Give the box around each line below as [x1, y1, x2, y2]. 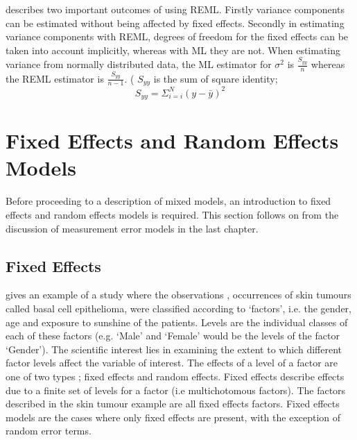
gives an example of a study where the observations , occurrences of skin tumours [6, 287, 351, 302]
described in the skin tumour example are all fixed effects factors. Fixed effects [6, 396, 340, 411]
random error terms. [6, 423, 92, 438]
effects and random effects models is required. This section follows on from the [6, 207, 339, 221]
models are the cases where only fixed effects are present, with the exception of [6, 409, 341, 424]
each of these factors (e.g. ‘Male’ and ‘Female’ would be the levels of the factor [6, 328, 340, 343]
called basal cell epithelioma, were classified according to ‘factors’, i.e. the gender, [6, 301, 351, 315]
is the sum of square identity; [153, 71, 278, 85]
